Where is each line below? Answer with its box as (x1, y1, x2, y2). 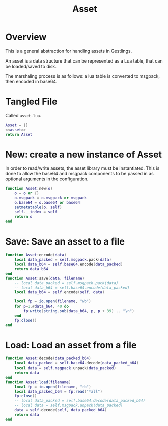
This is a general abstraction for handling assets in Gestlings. (5, 48, 132, 54)
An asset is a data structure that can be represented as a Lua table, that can (5, 57, 163, 64)
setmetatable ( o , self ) (14, 205, 62, 210)
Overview (5, 31, 47, 43)
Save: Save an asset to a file (5, 235, 125, 247)
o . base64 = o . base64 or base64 (14, 200, 80, 205)
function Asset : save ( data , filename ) (5, 276, 85, 281)
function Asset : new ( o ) (5, 186, 53, 191)
